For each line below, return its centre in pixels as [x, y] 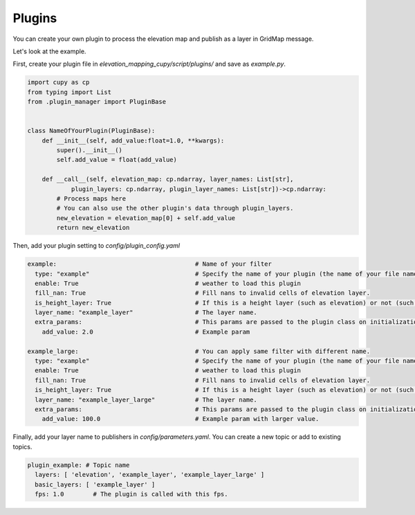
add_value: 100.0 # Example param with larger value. [181, 419]
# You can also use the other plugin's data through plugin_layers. [175, 208]
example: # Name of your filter [150, 264]
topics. [22, 446]
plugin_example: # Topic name [79, 465]
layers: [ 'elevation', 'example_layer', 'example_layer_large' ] [150, 475]
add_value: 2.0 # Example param [146, 332]
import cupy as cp [58, 82]
